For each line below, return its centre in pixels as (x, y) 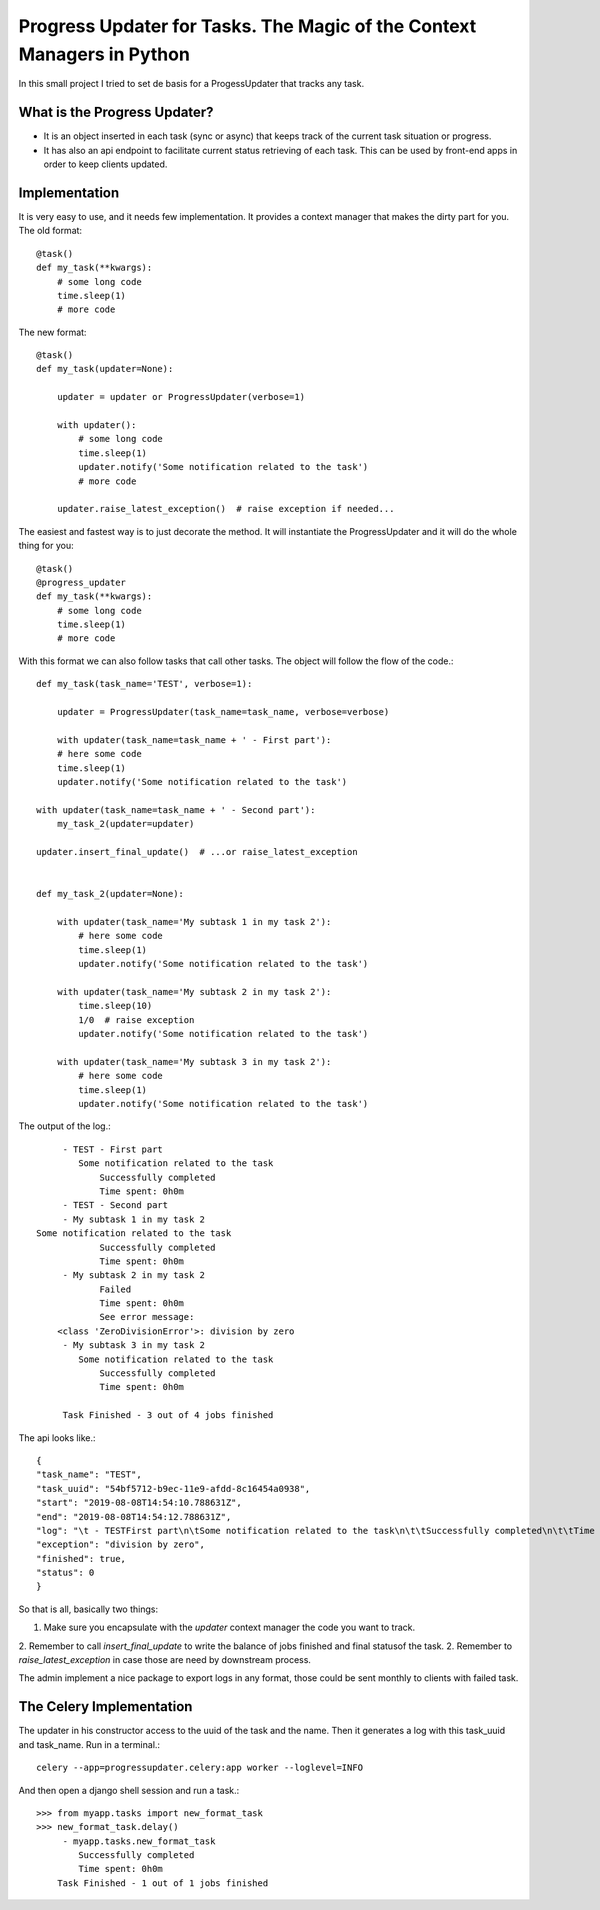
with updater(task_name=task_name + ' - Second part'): (176, 809)
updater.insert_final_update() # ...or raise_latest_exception (197, 851)
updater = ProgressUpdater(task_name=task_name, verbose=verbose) (223, 712)
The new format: (52, 332)
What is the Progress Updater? (116, 112)
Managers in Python (104, 54)
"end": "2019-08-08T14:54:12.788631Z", (134, 1516)
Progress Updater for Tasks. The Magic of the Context (247, 26)
